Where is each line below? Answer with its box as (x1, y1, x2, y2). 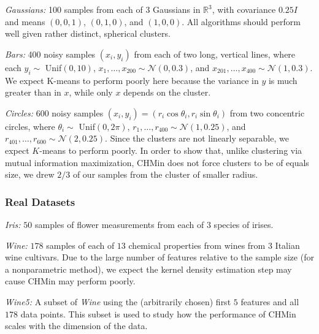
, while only (69, 86, 113, 99)
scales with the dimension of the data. (5, 319, 148, 332)
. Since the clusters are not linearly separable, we (105, 132, 289, 145)
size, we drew (5, 168, 55, 181)
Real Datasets (5, 194, 75, 209)
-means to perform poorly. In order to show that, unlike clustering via (39, 143, 302, 156)
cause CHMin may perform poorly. (5, 275, 136, 287)
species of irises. (213, 218, 274, 230)
